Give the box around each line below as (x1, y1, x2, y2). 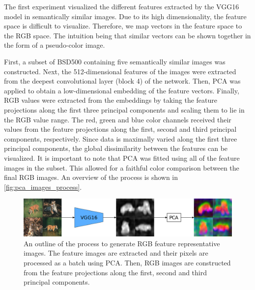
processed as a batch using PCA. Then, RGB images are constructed (24, 258, 231, 268)
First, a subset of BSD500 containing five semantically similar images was (4, 56, 226, 66)
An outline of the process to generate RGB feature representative (24, 238, 220, 248)
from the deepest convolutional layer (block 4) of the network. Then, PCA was (4, 76, 241, 86)
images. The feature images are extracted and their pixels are (24, 248, 208, 258)
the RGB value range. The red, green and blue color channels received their (4, 114, 231, 124)
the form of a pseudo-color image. (4, 40, 105, 50)
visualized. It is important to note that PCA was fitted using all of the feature (4, 152, 240, 163)
